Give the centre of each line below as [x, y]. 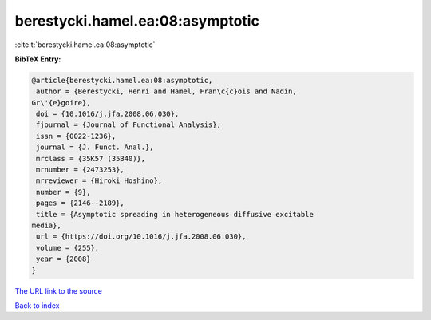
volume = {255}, [68, 248]
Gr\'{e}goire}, [61, 103]
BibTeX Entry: [38, 59]
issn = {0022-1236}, [76, 136]
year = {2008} [63, 259]
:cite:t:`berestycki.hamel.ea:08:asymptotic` [85, 45]
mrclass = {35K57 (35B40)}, [91, 158]
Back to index [37, 305]
